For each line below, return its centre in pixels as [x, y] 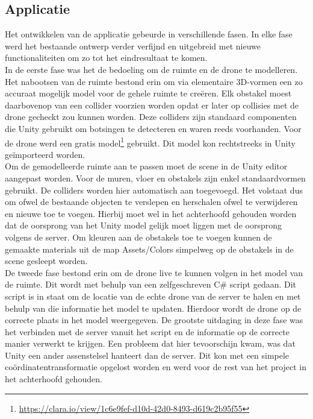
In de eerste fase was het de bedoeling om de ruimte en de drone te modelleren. [151, 69]
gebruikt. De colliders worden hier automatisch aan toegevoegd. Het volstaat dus [154, 190]
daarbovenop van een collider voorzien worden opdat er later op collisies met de [152, 105]
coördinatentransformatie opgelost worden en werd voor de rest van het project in [156, 367]
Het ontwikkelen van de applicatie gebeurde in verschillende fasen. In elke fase [149, 34]
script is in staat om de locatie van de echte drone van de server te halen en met [153, 296]
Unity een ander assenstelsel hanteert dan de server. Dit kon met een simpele [147, 355]
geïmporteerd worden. [45, 154]
